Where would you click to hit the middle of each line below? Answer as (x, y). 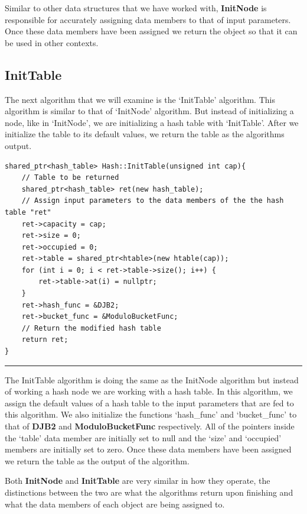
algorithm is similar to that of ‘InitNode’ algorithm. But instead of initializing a (149, 111)
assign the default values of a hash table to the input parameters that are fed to (149, 403)
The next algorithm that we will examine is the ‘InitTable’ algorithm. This (140, 99)
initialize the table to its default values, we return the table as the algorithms (145, 134)
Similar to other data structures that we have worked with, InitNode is (136, 8)
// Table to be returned (70, 178)
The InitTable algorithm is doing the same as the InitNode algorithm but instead (152, 379)
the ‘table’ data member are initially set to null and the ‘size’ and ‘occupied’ (143, 437)
